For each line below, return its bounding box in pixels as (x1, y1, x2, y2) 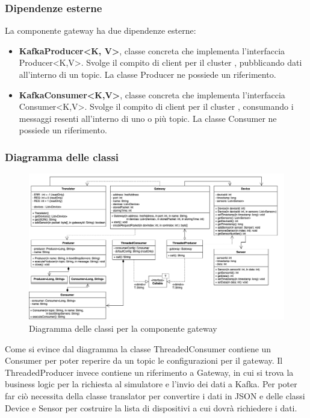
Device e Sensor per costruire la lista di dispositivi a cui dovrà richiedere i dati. (5, 401, 297, 414)
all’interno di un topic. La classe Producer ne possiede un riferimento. (19, 68, 276, 80)
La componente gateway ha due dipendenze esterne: (5, 24, 196, 37)
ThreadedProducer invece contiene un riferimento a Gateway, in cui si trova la (5, 366, 294, 378)
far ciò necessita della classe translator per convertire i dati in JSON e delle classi (5, 389, 305, 402)
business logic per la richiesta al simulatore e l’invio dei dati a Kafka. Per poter (5, 378, 297, 390)
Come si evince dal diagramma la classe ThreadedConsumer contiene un (5, 342, 271, 355)
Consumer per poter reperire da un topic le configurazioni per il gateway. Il (5, 354, 283, 367)
